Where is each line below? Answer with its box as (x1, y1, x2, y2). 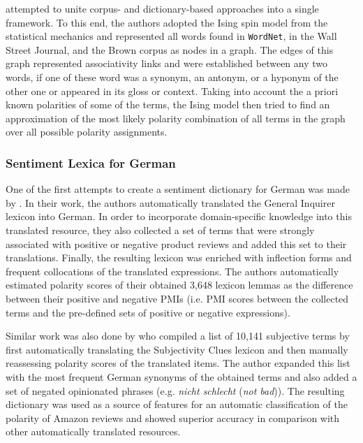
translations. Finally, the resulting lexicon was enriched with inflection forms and (6, 250, 352, 265)
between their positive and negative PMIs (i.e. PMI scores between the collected (6, 291, 349, 305)
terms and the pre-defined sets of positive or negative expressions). (6, 305, 290, 319)
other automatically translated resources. (6, 424, 181, 439)
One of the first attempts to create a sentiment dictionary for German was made (6, 182, 350, 196)
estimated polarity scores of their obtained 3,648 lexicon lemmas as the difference (6, 277, 353, 292)
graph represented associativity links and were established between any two (6, 56, 328, 71)
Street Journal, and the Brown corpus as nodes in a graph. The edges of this (6, 42, 334, 57)
